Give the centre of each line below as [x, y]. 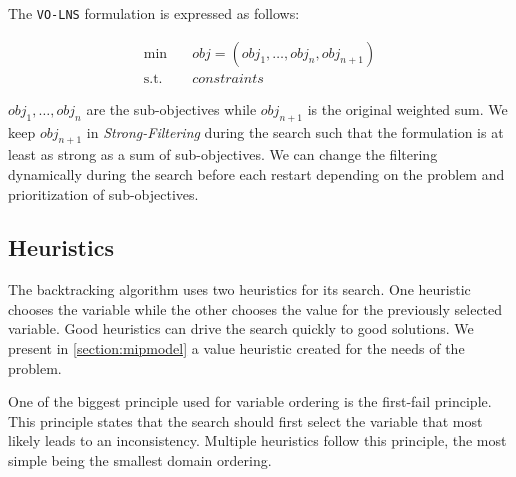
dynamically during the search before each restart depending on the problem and [256, 173]
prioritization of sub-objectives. [103, 193]
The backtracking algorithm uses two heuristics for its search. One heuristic [239, 289]
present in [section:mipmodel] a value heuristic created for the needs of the [236, 348]
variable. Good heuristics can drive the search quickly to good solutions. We [241, 328]
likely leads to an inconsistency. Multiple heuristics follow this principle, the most [257, 440]
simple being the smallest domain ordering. [140, 460]
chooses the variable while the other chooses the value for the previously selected [255, 308]
